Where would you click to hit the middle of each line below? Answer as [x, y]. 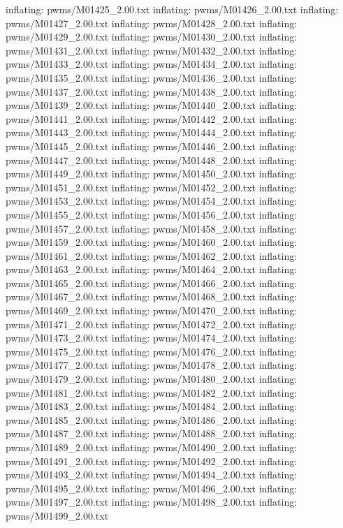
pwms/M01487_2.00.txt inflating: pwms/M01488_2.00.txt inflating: [152, 433]
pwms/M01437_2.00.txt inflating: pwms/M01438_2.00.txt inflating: [152, 91]
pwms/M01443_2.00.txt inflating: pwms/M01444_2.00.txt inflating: [152, 132]
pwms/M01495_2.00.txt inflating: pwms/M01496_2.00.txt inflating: [152, 488]
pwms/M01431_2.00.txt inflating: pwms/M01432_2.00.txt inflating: [152, 50]
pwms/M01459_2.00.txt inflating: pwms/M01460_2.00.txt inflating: [152, 242]
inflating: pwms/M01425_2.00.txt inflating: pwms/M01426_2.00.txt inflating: [172, 9]
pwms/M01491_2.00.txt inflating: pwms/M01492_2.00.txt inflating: [152, 461]
